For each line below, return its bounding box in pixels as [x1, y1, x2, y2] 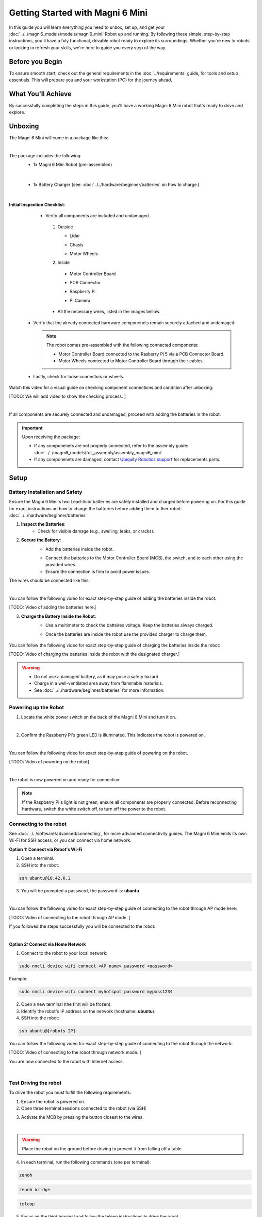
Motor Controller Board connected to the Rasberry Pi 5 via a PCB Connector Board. [58, 351, 225, 357]
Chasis [69, 241, 83, 248]
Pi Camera [69, 297, 91, 303]
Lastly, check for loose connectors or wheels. [33, 373, 125, 379]
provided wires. [45, 562, 77, 568]
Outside [57, 224, 73, 230]
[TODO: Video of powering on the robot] [9, 758, 90, 764]
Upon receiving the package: [22, 434, 80, 440]
